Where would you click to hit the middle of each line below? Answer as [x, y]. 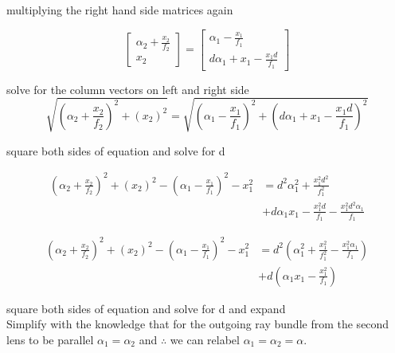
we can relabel [205, 339]
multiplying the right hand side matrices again [120, 10]
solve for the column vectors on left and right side [128, 89]
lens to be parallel [50, 339]
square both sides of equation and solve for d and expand [146, 308]
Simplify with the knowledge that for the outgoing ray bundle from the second [198, 324]
